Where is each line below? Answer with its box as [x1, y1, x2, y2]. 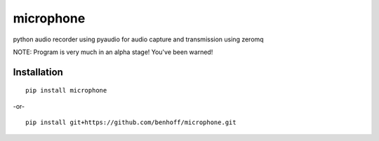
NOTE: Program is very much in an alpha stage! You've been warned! [13, 48, 213, 56]
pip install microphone [25, 86, 107, 95]
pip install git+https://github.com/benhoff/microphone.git [25, 119, 237, 126]
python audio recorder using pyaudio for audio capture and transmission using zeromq [13, 35, 264, 43]
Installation [13, 66, 63, 78]
